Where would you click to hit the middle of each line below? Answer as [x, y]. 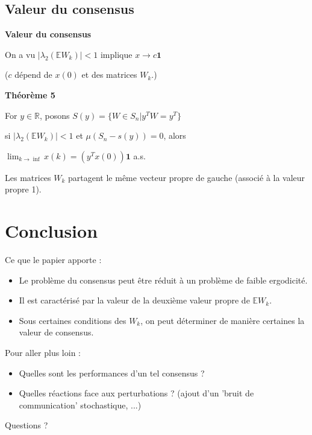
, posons [55, 115]
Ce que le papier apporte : [53, 260]
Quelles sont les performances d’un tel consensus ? [112, 373]
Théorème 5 [30, 94]
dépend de [33, 75]
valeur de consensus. [56, 332]
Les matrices [28, 177]
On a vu [20, 54]
